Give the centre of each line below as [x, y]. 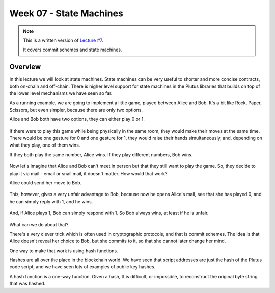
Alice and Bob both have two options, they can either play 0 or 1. [77, 119]
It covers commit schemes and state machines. [73, 50]
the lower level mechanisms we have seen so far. [61, 93]
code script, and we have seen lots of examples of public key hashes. [82, 267]
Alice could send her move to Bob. [46, 182]
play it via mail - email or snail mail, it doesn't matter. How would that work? [88, 173]
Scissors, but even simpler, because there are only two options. [76, 110]
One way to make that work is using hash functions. [64, 251]
